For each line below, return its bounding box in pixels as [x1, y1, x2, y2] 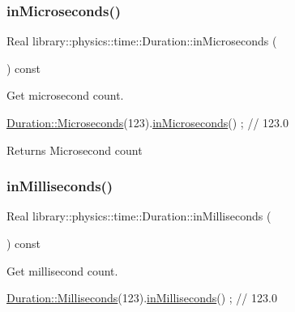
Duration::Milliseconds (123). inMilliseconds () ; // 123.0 [6, 289, 277, 306]
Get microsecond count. [6, 87, 124, 104]
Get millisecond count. [6, 262, 118, 279]
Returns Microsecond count [6, 141, 143, 158]
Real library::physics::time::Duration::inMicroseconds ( [6, 32, 277, 49]
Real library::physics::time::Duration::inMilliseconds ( [6, 207, 271, 224]
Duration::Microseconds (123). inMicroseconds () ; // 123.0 [6, 114, 289, 130]
